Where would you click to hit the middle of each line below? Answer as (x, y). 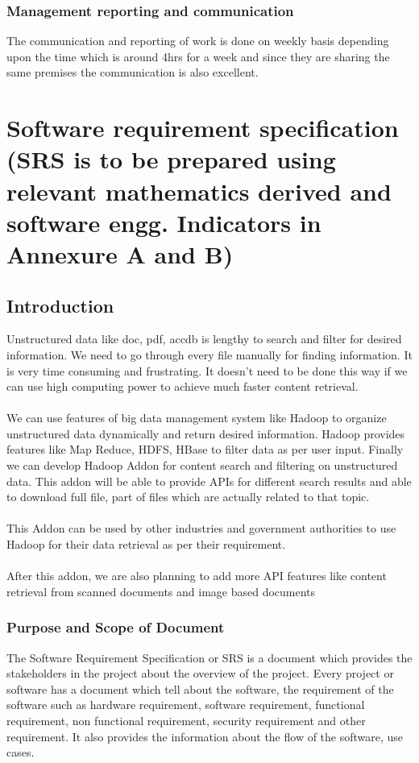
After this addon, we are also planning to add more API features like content (197, 576)
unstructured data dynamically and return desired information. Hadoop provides (206, 433)
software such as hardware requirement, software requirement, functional (186, 705)
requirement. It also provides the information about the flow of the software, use (205, 736)
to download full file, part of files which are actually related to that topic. (188, 497)
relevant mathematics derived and (199, 191)
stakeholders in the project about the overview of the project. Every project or (200, 673)
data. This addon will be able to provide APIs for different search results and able (209, 481)
